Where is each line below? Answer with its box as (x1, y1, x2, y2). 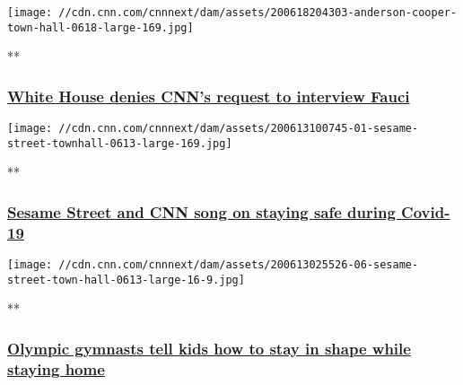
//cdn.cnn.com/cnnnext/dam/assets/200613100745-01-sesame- (58, 122, 419, 136)
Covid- (401, 200, 450, 223)
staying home (7, 357, 105, 380)
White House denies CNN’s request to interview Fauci (7, 84, 410, 107)
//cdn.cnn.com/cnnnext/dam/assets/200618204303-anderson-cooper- (58, 6, 458, 19)
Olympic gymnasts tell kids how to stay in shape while (7, 337, 411, 359)
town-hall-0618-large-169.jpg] (7, 21, 194, 34)
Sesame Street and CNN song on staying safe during (7, 200, 396, 223)
